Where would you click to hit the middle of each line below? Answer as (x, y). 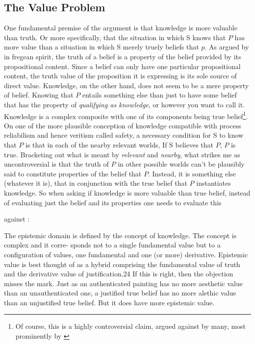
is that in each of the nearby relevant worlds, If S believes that (120, 144)
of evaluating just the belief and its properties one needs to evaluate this (113, 202)
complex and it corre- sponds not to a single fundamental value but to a (112, 245)
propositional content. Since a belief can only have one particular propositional (122, 66)
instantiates (214, 183)
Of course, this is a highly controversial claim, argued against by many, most (131, 326)
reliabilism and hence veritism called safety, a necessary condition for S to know (124, 135)
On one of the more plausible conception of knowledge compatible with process (123, 125)
